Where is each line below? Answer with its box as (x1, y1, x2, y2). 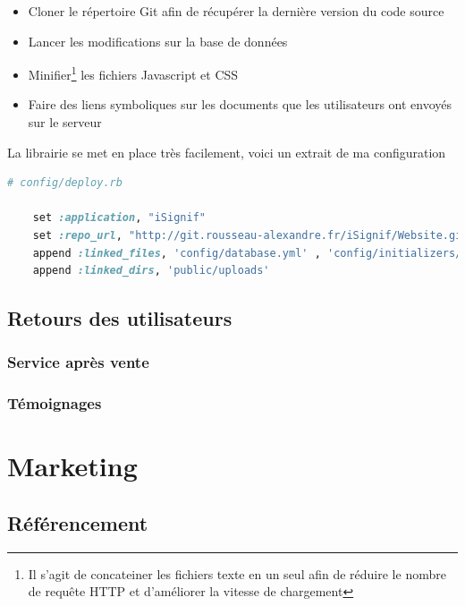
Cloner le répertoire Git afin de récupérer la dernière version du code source (28, 2, 444, 20)
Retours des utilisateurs (7, 304, 232, 332)
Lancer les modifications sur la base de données (28, 31, 288, 50)
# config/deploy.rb (7, 176, 123, 190)
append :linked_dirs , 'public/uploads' (32, 264, 270, 277)
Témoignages (7, 392, 102, 414)
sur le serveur (28, 113, 102, 132)
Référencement (7, 509, 148, 537)
